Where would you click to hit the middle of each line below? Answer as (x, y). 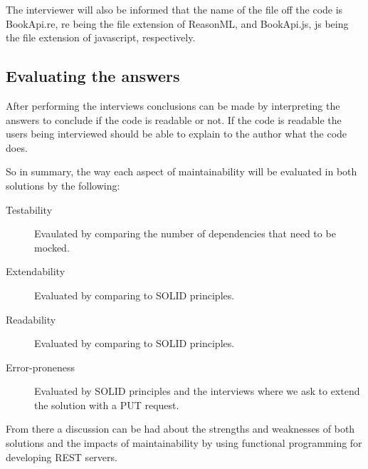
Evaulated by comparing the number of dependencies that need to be (185, 233)
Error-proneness (40, 367)
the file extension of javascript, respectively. (101, 37)
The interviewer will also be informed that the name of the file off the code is (174, 9)
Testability (29, 209)
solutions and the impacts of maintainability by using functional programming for (184, 443)
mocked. (52, 247)
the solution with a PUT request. (107, 404)
